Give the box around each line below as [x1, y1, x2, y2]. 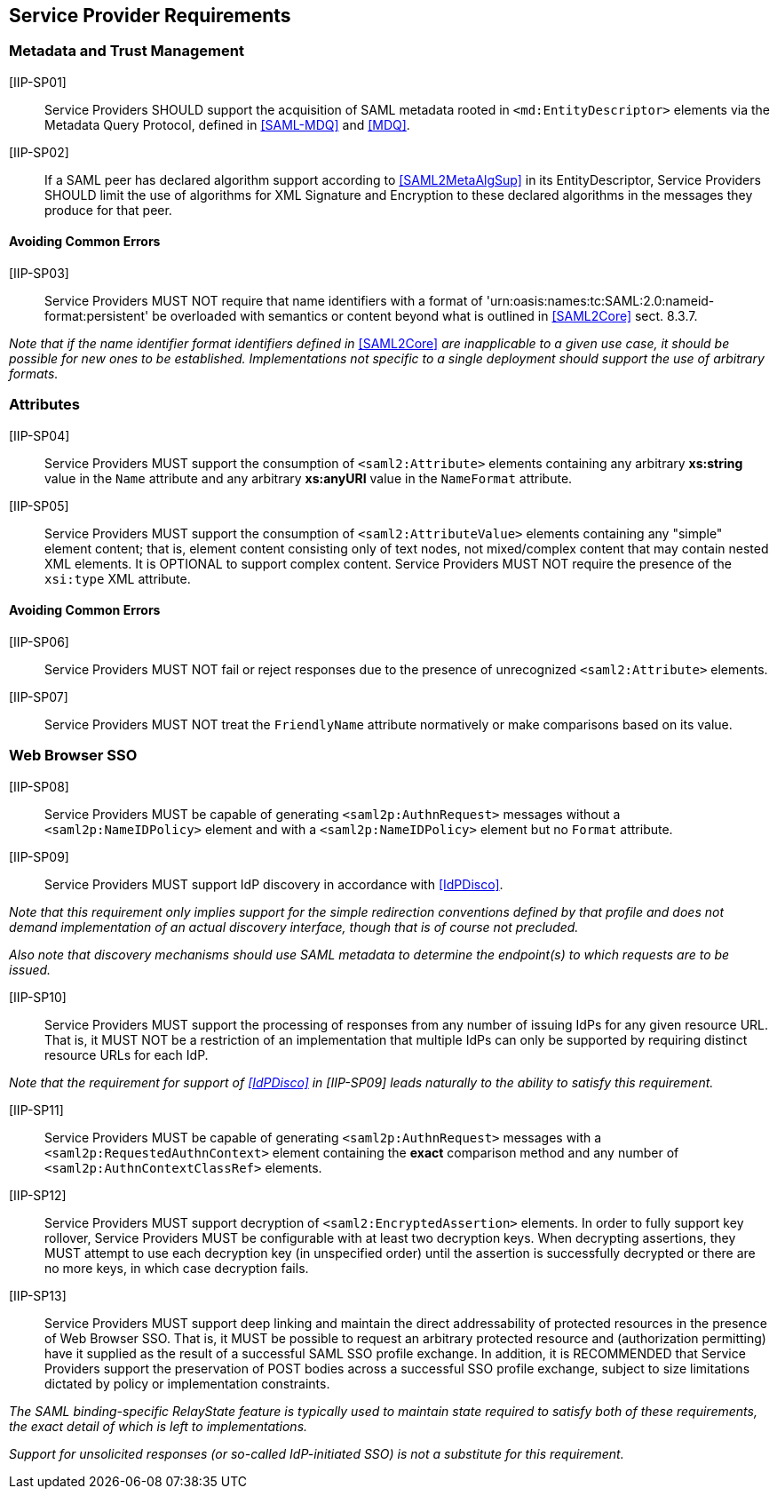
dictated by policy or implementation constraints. [44, 1375, 330, 1391]
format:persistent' [44, 308, 149, 324]
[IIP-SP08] [9, 778, 69, 794]
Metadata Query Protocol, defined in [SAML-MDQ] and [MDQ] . [44, 116, 410, 132]
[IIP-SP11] [9, 1102, 64, 1118]
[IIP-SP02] [9, 144, 69, 160]
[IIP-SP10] [9, 989, 67, 1005]
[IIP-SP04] [9, 427, 70, 443]
